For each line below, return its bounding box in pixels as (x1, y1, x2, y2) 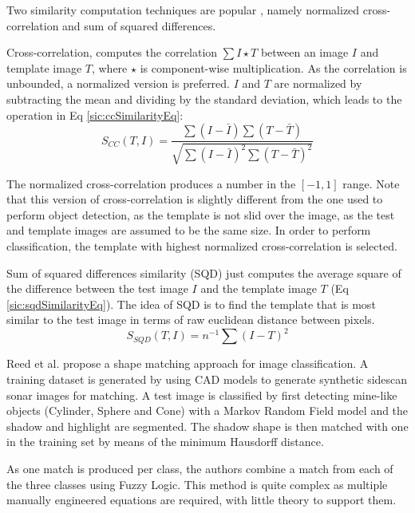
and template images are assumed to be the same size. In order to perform (6, 222, 371, 239)
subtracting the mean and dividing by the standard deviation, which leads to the (6, 90, 402, 107)
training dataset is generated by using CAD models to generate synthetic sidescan (6, 371, 408, 388)
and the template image (200, 280, 317, 297)
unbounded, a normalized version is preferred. (6, 75, 230, 92)
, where (91, 59, 128, 76)
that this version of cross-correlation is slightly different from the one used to (6, 191, 383, 207)
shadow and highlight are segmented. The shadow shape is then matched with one (6, 417, 409, 434)
